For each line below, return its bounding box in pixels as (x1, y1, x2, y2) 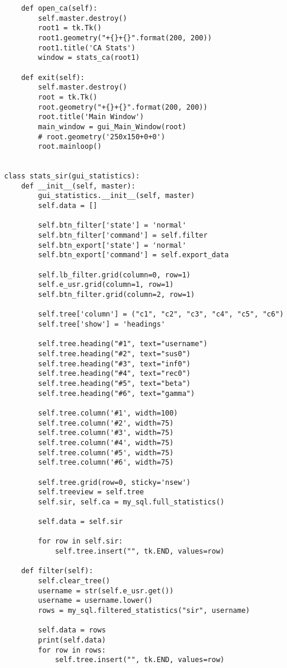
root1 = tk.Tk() (38, 24, 102, 33)
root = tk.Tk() (38, 92, 98, 101)
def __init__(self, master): (21, 181, 136, 190)
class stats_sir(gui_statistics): (4, 172, 140, 181)
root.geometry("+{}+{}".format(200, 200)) (38, 103, 208, 111)
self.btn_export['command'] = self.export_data (38, 251, 229, 260)
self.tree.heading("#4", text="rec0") (38, 369, 191, 378)
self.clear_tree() (38, 577, 110, 586)
